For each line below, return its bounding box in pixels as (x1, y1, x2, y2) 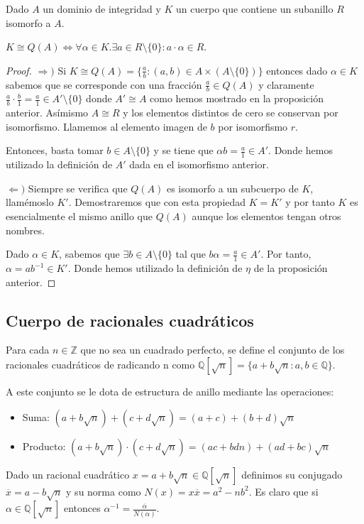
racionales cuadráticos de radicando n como (6, 357, 195, 372)
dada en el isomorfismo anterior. (129, 157, 269, 172)
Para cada (6, 342, 50, 357)
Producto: (22, 438, 66, 453)
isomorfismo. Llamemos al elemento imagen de (6, 119, 207, 133)
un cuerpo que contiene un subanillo (176, 1, 333, 16)
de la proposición (253, 261, 328, 275)
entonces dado (266, 62, 328, 77)
